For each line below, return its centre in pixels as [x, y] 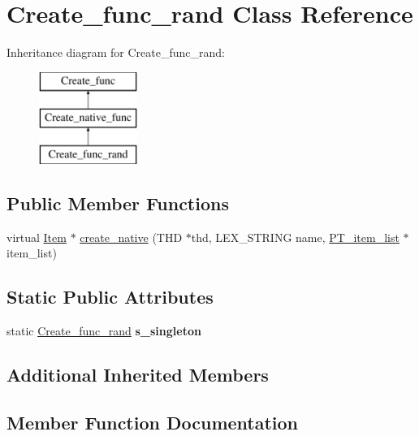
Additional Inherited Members [138, 375]
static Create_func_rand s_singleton [104, 331]
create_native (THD [131, 237]
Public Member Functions [118, 203]
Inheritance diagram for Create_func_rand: [116, 52]
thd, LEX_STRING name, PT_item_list [295, 237]
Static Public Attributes [110, 297]
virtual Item [37, 237]
